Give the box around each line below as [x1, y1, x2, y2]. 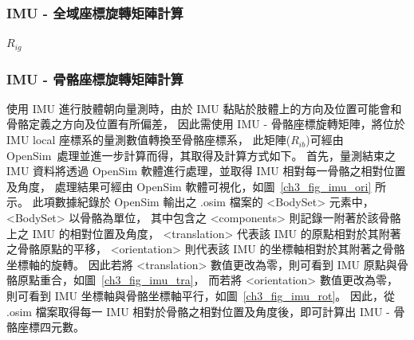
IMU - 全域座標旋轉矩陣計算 [6, 2, 183, 22]
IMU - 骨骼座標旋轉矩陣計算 [6, 68, 183, 88]
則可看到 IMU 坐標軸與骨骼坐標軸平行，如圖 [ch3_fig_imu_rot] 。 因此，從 [6, 287, 395, 304]
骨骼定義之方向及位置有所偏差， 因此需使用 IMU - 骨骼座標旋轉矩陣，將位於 [6, 115, 405, 132]
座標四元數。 [17, 319, 85, 335]
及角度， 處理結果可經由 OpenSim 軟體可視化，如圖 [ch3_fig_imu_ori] [6, 178, 372, 194]
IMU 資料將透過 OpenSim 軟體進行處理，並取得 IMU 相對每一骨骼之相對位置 [6, 162, 406, 179]
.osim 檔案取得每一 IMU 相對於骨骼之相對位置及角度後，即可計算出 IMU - [6, 303, 390, 319]
